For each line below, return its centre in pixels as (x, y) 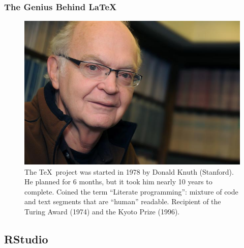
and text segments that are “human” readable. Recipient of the (123, 201)
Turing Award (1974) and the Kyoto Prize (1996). (102, 211)
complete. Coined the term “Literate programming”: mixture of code (131, 191)
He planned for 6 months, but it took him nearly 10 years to (118, 182)
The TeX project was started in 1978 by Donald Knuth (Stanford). (129, 171)
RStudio (26, 239)
